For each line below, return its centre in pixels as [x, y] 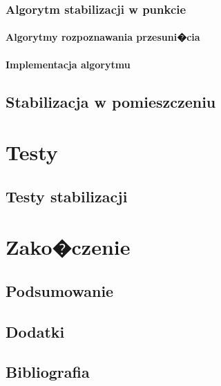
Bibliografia [48, 372]
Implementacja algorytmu [68, 64]
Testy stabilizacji [67, 196]
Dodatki [35, 331]
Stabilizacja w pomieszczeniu [111, 101]
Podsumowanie [60, 290]
